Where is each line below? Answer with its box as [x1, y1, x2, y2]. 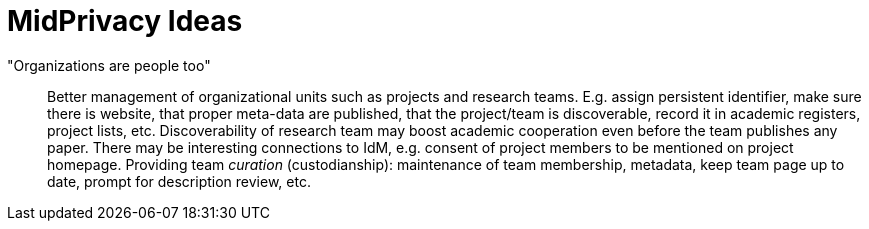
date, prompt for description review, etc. [47, 172, 311, 190]
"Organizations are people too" [7, 56, 211, 74]
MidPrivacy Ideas [7, 4, 243, 38]
